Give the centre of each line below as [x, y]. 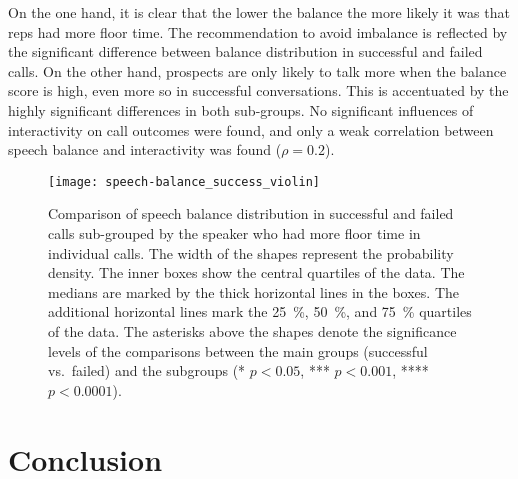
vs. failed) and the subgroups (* [147, 370]
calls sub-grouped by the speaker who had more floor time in [234, 233]
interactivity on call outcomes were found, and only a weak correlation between [251, 129]
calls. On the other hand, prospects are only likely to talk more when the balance [257, 70]
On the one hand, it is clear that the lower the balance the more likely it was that [259, 12]
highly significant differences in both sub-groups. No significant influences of [241, 109]
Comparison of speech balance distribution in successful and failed [251, 213]
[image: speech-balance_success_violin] [184, 181]
